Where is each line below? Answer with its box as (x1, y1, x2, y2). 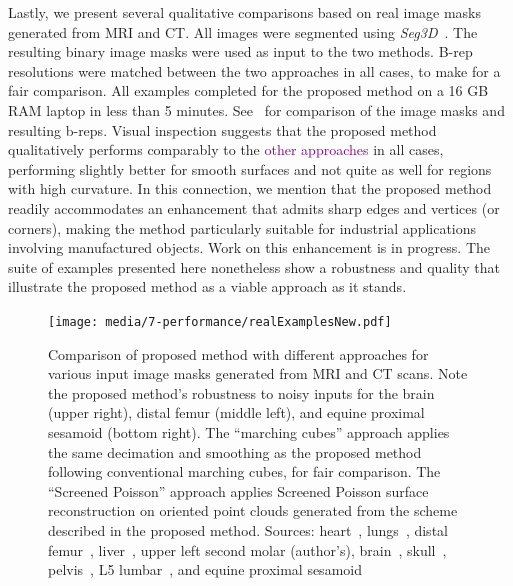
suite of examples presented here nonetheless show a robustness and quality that (8, 256, 500, 277)
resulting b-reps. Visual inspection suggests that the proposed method (8, 119, 437, 140)
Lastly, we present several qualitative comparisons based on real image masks (8, 2, 482, 22)
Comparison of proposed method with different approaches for (48, 343, 429, 364)
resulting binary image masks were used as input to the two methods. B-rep (8, 41, 473, 62)
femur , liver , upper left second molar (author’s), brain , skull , (48, 539, 447, 560)
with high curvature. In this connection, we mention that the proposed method (8, 178, 492, 199)
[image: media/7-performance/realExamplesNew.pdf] (48, 314, 392, 329)
